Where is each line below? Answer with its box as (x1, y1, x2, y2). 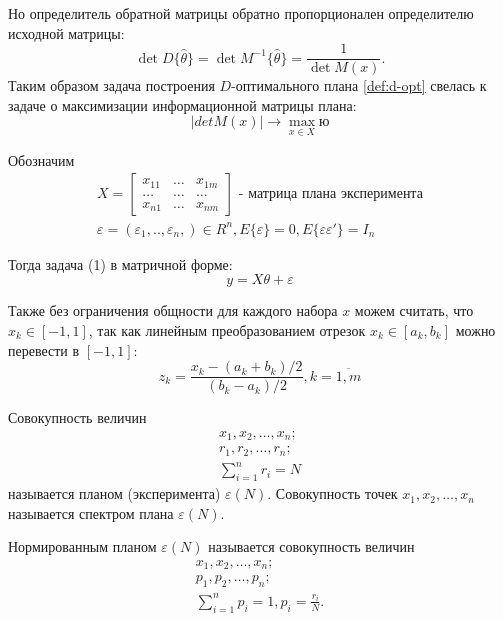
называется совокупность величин (208, 536, 415, 557)
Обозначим (8, 149, 75, 170)
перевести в (8, 339, 80, 360)
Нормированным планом (8, 536, 157, 557)
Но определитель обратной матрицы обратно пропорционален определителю (8, 3, 474, 23)
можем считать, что (354, 300, 474, 321)
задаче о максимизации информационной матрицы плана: (8, 94, 357, 115)
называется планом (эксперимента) (8, 483, 221, 504)
